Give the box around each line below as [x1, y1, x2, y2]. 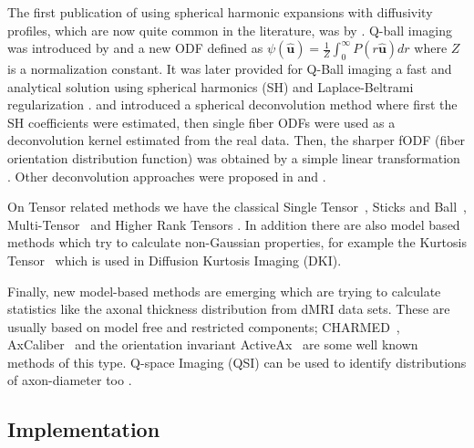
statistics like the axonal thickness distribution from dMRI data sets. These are [7, 299, 450, 318]
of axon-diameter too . [7, 370, 132, 390]
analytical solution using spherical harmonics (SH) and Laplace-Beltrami [7, 77, 414, 96]
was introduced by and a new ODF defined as [7, 38, 263, 57]
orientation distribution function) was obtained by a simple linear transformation [7, 148, 460, 167]
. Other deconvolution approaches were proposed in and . [7, 166, 326, 185]
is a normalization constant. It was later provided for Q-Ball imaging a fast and [7, 58, 452, 78]
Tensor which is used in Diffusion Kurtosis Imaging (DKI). [7, 250, 342, 269]
